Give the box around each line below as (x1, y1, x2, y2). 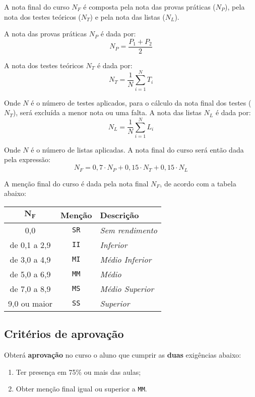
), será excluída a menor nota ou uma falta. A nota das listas (13, 107, 202, 118)
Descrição (100, 209, 139, 221)
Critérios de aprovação (4, 326, 124, 341)
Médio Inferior (100, 253, 152, 265)
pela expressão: (4, 154, 50, 165)
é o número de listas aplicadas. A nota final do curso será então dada (31, 144, 244, 155)
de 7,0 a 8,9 (10, 282, 51, 294)
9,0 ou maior (8, 297, 53, 309)
